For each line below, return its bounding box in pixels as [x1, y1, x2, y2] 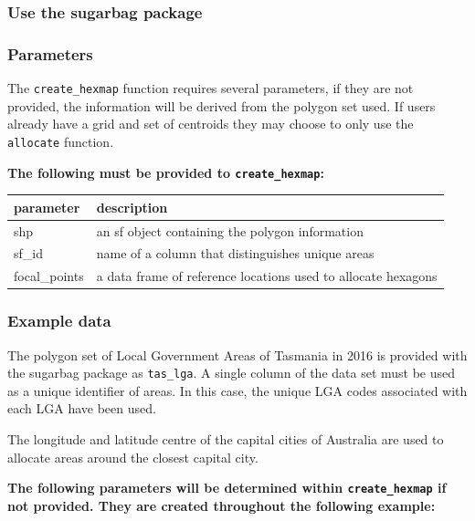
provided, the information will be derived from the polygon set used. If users [7, 96, 436, 115]
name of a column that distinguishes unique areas [96, 244, 375, 263]
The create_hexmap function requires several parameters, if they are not [7, 78, 414, 98]
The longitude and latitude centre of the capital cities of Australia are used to [7, 430, 444, 448]
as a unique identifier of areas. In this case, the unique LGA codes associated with [7, 380, 468, 400]
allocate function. [7, 131, 114, 151]
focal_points [14, 266, 84, 286]
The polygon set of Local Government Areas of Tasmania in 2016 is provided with [7, 345, 468, 364]
